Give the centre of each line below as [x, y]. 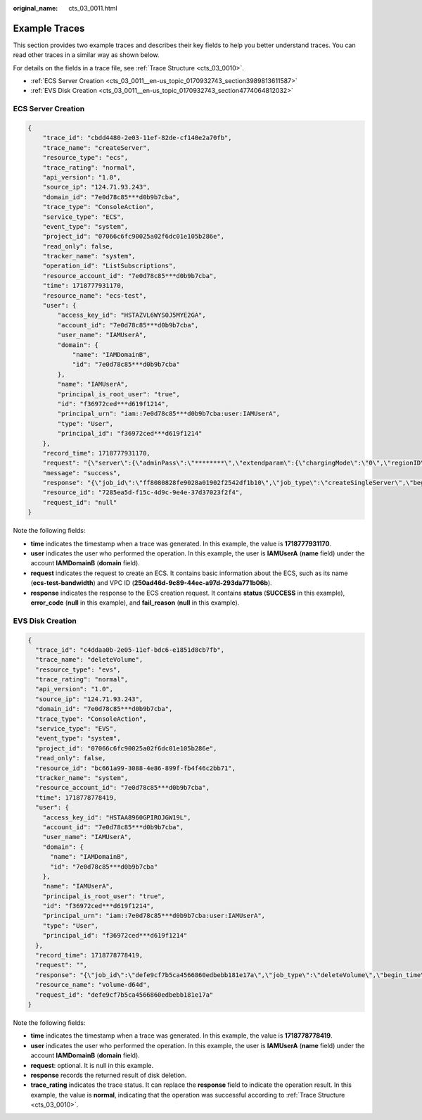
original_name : [36, 8]
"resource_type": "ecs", [85, 158]
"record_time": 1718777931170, [96, 453]
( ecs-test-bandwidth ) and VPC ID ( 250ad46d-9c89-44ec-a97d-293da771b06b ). [151, 583]
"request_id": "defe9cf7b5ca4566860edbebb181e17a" [124, 995]
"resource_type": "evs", [78, 669]
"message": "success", [82, 473]
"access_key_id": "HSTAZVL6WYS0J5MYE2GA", [132, 315]
